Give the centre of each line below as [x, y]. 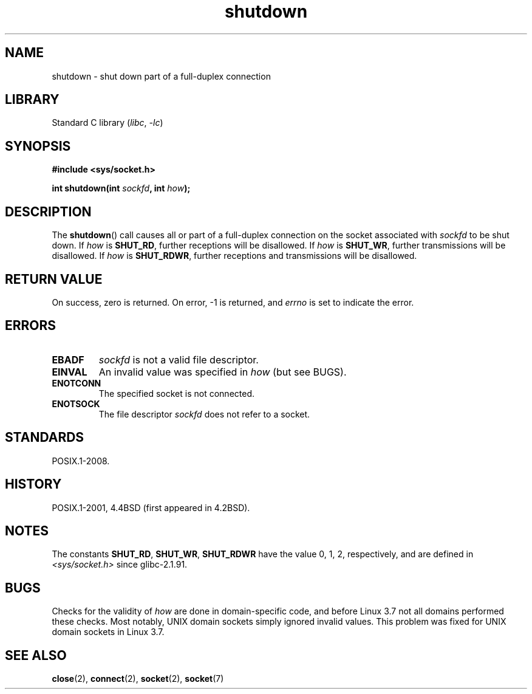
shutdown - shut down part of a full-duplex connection [161, 76]
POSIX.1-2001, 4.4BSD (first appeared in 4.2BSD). [151, 507]
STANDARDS [45, 438]
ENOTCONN [77, 383]
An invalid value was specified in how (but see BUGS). [223, 372]
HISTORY [33, 484]
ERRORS [31, 326]
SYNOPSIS [38, 146]
